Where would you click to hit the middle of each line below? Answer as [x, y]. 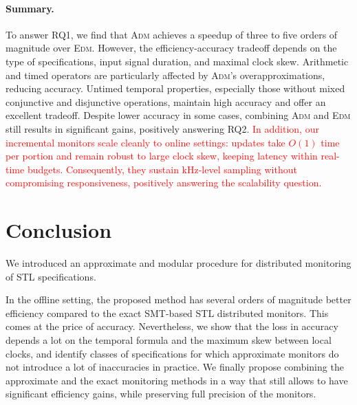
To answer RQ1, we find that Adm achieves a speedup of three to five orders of [172, 34]
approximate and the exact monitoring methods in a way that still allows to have [177, 380]
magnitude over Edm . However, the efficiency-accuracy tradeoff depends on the [171, 48]
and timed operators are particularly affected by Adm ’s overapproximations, [165, 75]
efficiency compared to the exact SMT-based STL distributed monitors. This [167, 313]
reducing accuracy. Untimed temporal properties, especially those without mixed [175, 88]
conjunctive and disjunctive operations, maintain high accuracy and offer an [166, 101]
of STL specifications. [51, 276]
